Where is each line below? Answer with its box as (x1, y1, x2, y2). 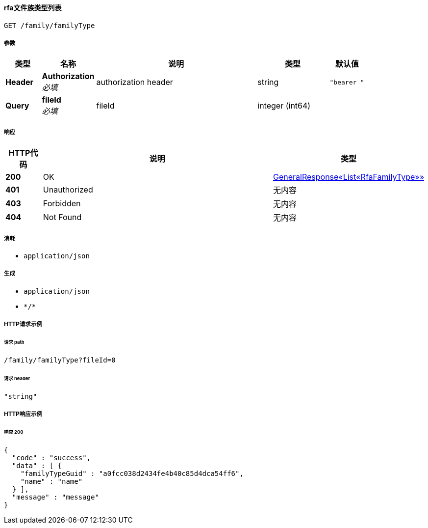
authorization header (96, 77, 173, 87)
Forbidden (43, 198, 81, 209)
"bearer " (329, 78, 364, 86)
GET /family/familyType (4, 21, 95, 29)
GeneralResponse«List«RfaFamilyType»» (273, 172, 424, 182)
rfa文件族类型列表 (4, 3, 62, 12)
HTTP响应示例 (4, 410, 43, 417)
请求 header (4, 375, 30, 381)
